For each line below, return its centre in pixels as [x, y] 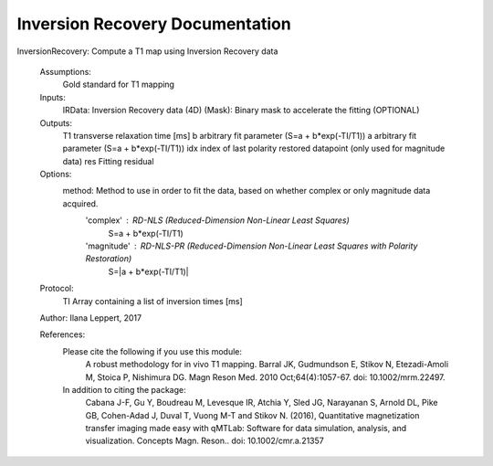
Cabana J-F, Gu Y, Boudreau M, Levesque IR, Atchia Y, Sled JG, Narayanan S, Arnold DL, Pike [262, 403]
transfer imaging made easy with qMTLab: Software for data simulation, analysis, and [246, 429]
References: [63, 334]
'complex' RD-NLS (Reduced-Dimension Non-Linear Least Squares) [218, 220]
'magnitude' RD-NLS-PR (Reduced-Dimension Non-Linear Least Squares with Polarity [252, 246]
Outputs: [56, 122]
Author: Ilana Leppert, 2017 [90, 318]
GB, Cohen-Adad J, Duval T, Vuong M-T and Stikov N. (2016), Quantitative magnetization [252, 415]
